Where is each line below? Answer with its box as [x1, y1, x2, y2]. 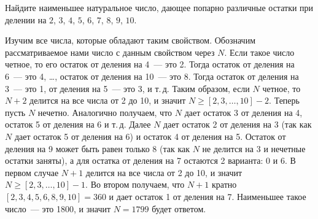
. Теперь [269, 94, 300, 107]
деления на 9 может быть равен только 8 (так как [5, 142, 190, 155]
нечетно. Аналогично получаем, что [37, 106, 173, 118]
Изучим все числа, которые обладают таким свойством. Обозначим [5, 34, 256, 47]
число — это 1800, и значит [5, 202, 111, 215]
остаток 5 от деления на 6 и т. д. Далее [5, 118, 151, 131]
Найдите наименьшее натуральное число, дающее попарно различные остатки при [5, 1, 314, 13]
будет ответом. [152, 202, 206, 215]
